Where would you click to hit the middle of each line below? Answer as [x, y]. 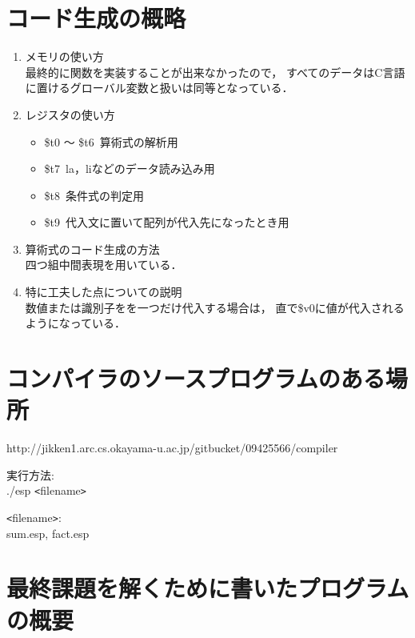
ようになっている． [76, 323]
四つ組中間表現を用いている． [104, 265]
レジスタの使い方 [70, 114]
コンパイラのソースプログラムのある [196, 378]
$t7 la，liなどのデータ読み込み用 [130, 169]
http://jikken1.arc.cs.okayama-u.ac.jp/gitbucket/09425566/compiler [172, 448]
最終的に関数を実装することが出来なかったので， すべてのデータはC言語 [215, 72]
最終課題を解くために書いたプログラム [208, 588]
